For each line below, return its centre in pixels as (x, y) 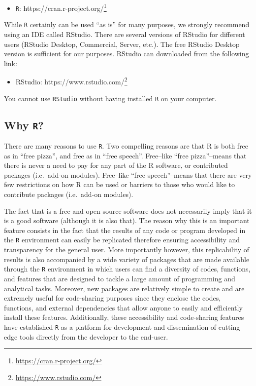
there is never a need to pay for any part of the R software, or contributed (116, 165)
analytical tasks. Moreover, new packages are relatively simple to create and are (124, 288)
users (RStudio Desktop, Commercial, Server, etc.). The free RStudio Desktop (122, 44)
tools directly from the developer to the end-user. (94, 336)
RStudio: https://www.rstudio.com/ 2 (71, 81)
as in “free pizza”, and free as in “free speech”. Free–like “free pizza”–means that (125, 155)
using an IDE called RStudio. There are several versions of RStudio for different (125, 34)
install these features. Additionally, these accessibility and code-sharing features (124, 317)
